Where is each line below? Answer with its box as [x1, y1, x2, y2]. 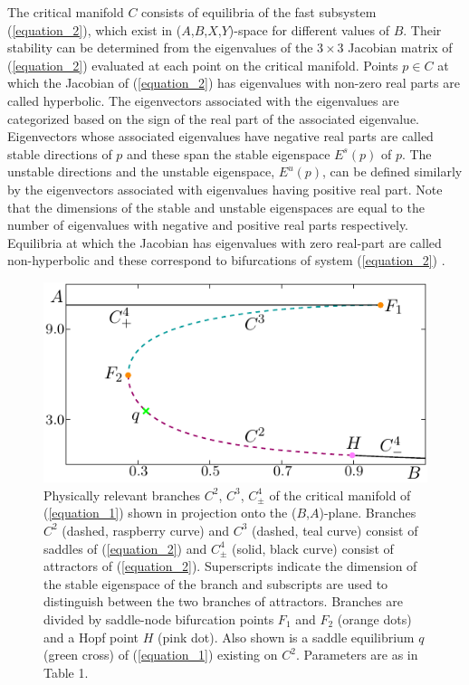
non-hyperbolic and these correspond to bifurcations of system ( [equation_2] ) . [7, 251, 445, 270]
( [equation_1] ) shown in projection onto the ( [43, 503, 297, 522]
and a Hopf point [43, 627, 139, 646]
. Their [403, 20, 442, 39]
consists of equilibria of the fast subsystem [141, 3, 377, 21]
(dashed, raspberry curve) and [62, 520, 230, 539]
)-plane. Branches [319, 503, 416, 522]
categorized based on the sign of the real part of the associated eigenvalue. [7, 109, 419, 128]
